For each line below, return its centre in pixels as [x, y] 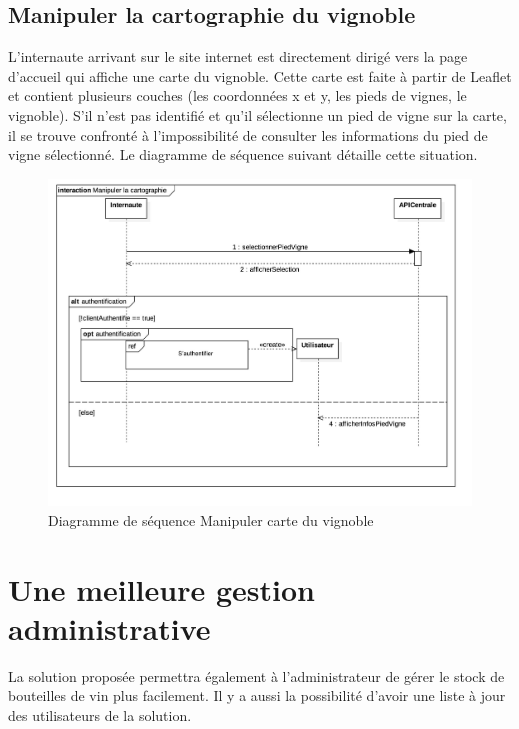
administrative [109, 627]
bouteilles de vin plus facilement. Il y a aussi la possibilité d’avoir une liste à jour [257, 695]
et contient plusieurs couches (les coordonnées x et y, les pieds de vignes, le [237, 95]
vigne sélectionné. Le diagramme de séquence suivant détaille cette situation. [243, 154]
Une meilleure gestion [161, 588]
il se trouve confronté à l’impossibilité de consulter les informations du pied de [248, 134]
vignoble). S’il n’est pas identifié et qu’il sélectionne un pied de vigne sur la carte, [257, 114]
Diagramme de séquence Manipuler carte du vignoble [211, 519]
